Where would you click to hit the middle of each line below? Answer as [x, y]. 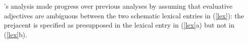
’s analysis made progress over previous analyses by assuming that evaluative [118, 6]
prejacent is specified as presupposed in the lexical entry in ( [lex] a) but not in [119, 25]
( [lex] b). [16, 34]
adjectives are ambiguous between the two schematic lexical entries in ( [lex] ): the [124, 15]
